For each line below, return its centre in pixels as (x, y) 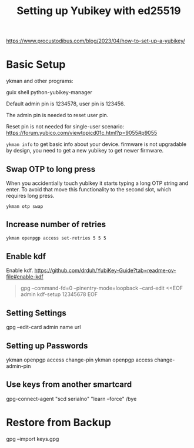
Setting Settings (36, 313)
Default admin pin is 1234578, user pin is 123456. (66, 104)
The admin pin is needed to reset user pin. (57, 115)
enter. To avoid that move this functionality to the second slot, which (89, 189)
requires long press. (30, 195)
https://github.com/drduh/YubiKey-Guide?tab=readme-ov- (105, 271)
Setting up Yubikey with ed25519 (99, 11)
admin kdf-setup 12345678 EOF (59, 294)
